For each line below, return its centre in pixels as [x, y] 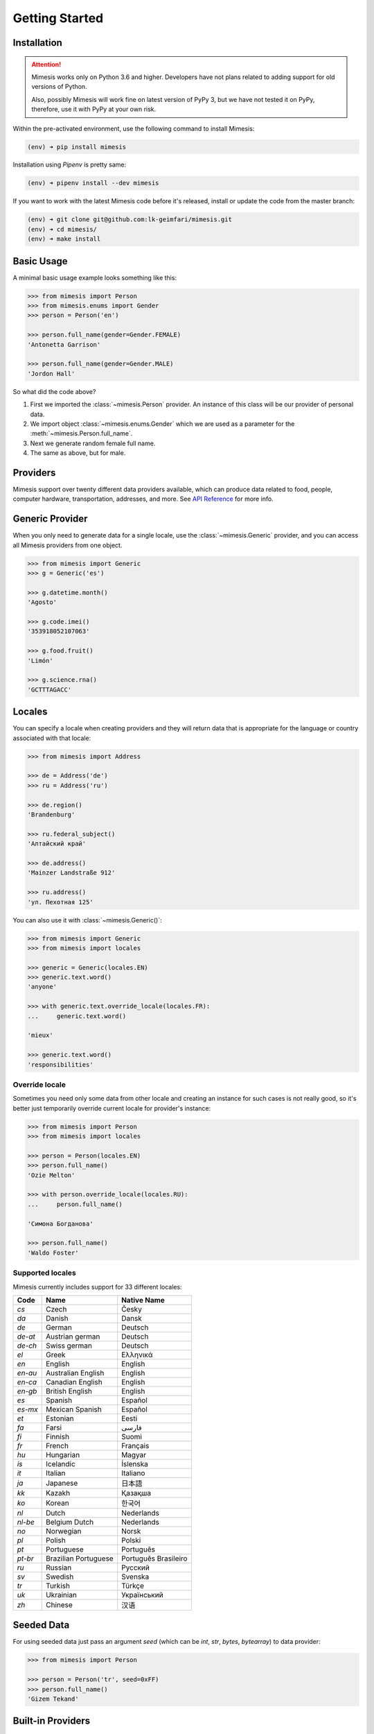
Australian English [75, 1373]
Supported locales [44, 1273]
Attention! [46, 64]
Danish [57, 1318]
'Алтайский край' [57, 844]
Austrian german [73, 1337]
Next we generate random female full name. [93, 443]
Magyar [134, 1454]
